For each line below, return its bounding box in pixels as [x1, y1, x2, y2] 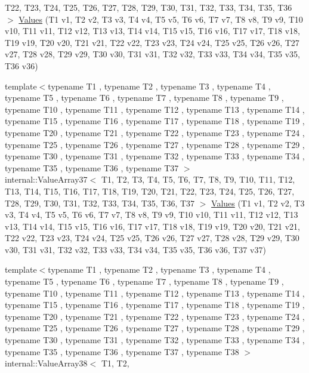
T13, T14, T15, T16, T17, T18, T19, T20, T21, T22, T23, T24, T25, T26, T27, [5, 184, 295, 197]
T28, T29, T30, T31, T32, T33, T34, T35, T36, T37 [5, 196, 195, 209]
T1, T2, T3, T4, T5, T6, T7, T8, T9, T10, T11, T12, [101, 173, 295, 186]
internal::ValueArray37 [5, 173, 88, 186]
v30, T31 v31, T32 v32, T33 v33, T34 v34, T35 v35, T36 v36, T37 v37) [5, 243, 266, 255]
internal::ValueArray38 [5, 357, 88, 369]
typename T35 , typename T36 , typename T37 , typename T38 [5, 345, 239, 357]
